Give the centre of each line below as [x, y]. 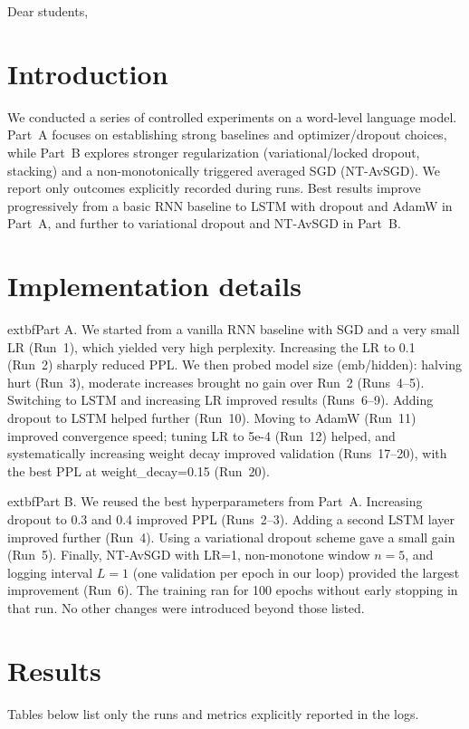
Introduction [88, 73]
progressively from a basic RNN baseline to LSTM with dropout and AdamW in [230, 205]
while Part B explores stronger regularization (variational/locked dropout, [214, 152]
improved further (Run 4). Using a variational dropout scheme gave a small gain [231, 537]
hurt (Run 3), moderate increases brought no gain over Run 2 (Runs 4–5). [216, 382]
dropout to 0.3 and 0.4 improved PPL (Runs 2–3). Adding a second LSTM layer [231, 518]
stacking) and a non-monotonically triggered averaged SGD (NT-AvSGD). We [224, 170]
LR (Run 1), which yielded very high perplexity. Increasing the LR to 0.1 [211, 346]
